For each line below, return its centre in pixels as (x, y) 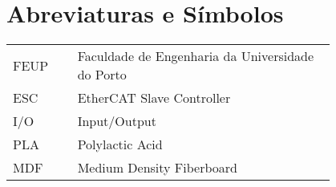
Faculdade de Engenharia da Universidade (196, 56)
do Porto (102, 75)
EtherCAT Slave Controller (154, 98)
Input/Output (117, 121)
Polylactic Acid (120, 144)
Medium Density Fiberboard (157, 168)
